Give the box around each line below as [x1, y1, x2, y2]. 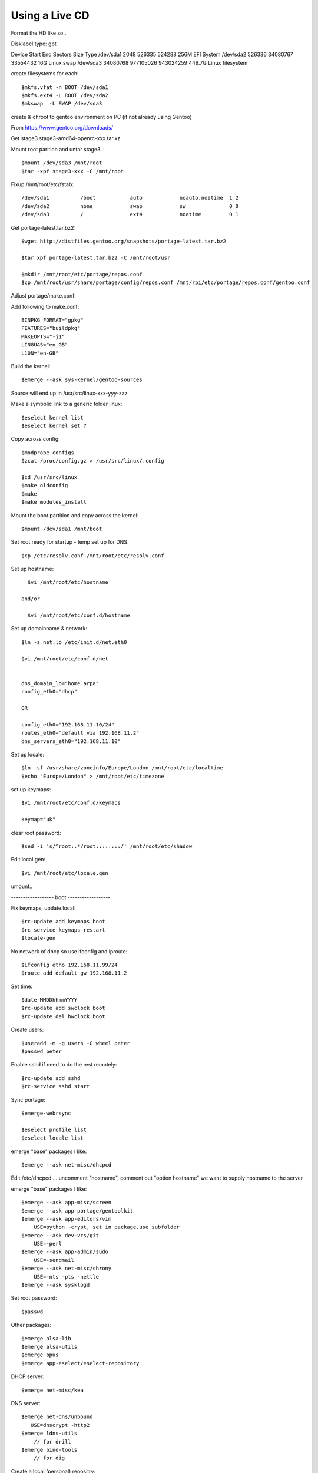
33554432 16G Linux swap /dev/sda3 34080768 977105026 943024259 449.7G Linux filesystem [11, 59, 248, 66]
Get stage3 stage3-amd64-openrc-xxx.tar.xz [11, 135, 121, 142]
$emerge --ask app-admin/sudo [21, 1249, 109, 1255]
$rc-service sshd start [21, 1083, 90, 1090]
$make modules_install [21, 498, 87, 506]
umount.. [11, 883, 33, 890]
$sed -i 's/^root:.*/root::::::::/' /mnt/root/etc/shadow [21, 843, 193, 850]
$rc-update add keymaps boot [21, 918, 105, 925]
